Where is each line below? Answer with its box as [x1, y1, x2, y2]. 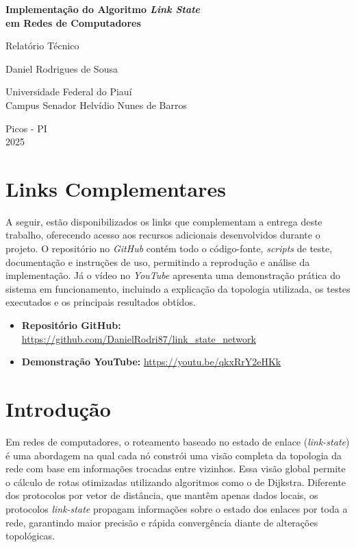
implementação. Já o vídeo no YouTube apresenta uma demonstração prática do [5, 268, 341, 282]
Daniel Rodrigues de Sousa [5, 61, 118, 75]
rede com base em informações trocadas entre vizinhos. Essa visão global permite [5, 461, 346, 476]
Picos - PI [5, 121, 47, 135]
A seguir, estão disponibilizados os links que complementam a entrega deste [5, 214, 322, 228]
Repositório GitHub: [21, 318, 121, 332]
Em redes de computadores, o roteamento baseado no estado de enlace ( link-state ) [5, 434, 350, 448]
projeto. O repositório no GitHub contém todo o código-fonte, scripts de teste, [5, 241, 333, 256]
